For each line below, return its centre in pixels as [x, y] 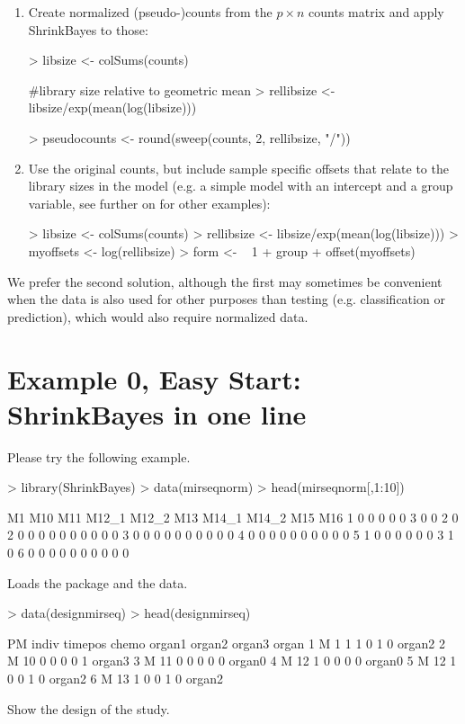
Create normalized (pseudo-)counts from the [150, 12]
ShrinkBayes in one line [157, 413]
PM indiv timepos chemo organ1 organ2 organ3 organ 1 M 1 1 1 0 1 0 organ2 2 [226, 643]
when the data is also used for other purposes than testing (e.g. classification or [226, 299]
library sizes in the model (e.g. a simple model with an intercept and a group [241, 186]
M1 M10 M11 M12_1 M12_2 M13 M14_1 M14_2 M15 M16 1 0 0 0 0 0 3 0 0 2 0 [233, 517]
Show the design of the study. [89, 708]
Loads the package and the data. [98, 582]
